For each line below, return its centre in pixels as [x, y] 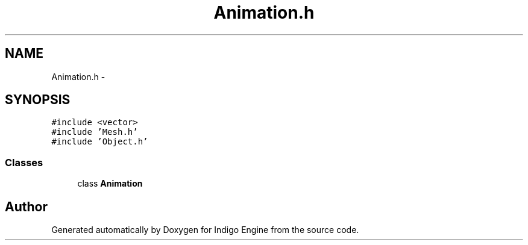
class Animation [110, 184]
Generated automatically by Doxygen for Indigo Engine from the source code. [205, 230]
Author [26, 206]
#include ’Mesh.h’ [95, 132]
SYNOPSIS [38, 100]
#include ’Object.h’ [100, 142]
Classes [24, 162]
